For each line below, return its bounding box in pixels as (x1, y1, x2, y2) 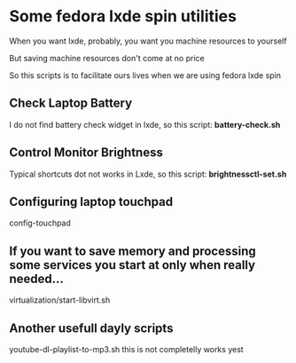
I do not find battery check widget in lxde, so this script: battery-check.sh (9, 119, 281, 130)
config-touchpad (9, 217, 71, 228)
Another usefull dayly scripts (9, 320, 174, 335)
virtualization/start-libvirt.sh (9, 295, 111, 305)
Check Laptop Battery (9, 96, 133, 111)
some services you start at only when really (9, 257, 255, 272)
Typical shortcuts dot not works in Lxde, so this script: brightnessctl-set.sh (9, 169, 287, 179)
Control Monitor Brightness (9, 145, 164, 161)
